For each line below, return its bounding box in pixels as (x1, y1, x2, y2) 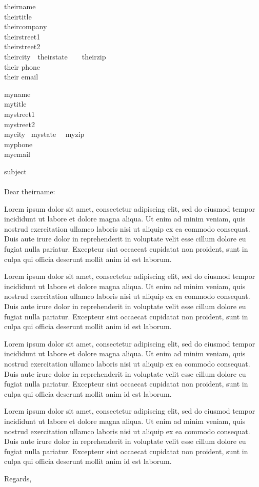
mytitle (4, 98, 27, 109)
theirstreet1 (4, 31, 41, 42)
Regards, (4, 473, 32, 483)
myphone (4, 138, 33, 149)
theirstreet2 (4, 41, 41, 52)
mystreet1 (4, 108, 35, 119)
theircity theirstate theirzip (4, 51, 106, 62)
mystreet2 (4, 118, 35, 129)
